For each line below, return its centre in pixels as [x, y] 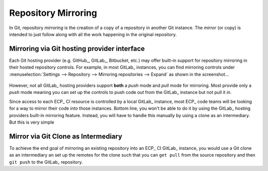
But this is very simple [32, 122]
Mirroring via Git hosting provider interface [77, 49]
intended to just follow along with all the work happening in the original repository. [93, 34]
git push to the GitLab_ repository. [46, 162]
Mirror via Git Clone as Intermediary [66, 136]
